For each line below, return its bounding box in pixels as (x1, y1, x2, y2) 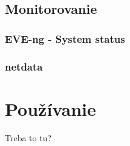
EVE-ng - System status (5, 31, 125, 46)
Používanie (5, 96, 96, 121)
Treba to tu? (5, 131, 52, 144)
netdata (5, 59, 43, 74)
